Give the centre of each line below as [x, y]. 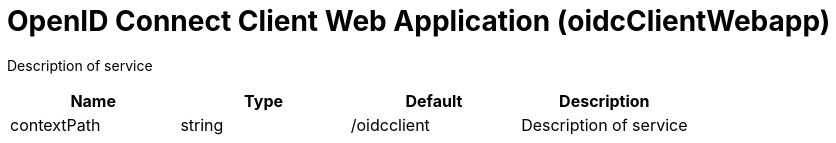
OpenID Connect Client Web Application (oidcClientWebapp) [419, 21]
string [202, 124]
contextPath [55, 124]
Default [434, 100]
